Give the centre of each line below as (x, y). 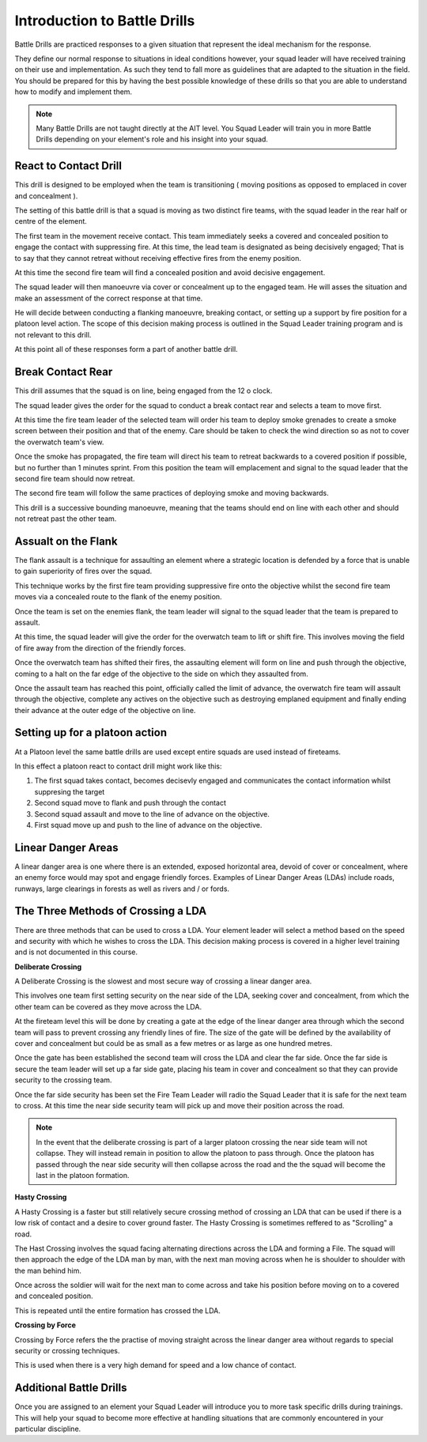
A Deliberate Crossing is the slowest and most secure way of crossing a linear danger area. (163, 981)
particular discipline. (48, 1429)
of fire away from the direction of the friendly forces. (100, 647)
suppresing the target (70, 791)
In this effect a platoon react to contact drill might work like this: (118, 766)
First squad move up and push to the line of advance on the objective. (148, 825)
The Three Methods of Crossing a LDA (111, 911)
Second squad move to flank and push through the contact (130, 803)
